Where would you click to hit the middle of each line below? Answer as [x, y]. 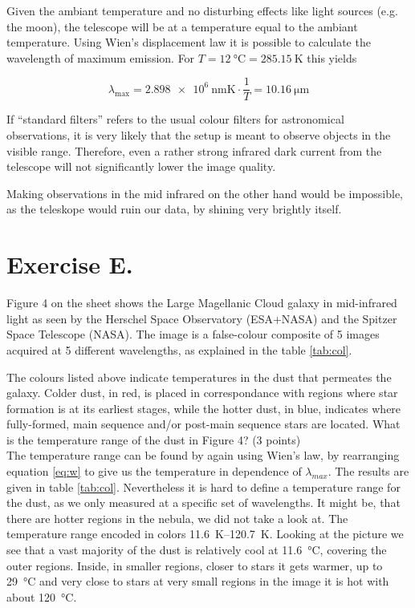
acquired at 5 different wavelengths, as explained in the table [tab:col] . [179, 349]
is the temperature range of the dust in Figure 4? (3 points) [154, 439]
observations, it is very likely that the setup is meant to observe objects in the [199, 135]
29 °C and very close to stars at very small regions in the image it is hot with [198, 581]
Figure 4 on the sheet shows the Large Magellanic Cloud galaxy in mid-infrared [202, 303]
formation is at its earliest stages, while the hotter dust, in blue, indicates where [204, 408]
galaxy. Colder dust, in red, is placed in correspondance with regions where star [202, 393]
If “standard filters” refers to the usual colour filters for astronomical [175, 119]
